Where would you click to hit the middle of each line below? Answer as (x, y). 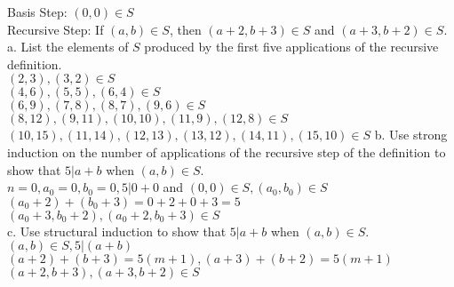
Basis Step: (37, 12)
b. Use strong (411, 135)
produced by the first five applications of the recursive (291, 47)
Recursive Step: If (56, 29)
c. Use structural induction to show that (117, 231)
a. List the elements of (68, 47)
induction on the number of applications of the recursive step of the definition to (227, 151)
